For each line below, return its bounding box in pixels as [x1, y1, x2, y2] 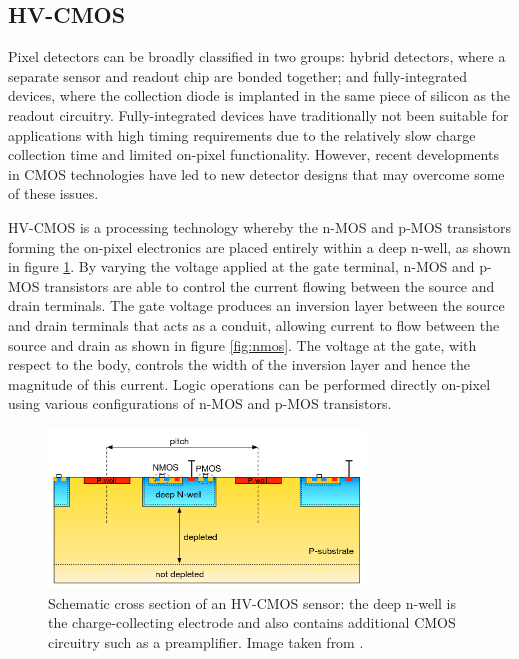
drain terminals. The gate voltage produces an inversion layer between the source [8, 295, 505, 316]
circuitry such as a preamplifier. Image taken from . [48, 631, 364, 652]
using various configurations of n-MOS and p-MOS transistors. [8, 393, 392, 414]
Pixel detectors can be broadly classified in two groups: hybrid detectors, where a [8, 46, 506, 67]
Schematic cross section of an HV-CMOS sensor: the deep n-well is [48, 592, 457, 613]
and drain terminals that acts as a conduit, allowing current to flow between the [8, 314, 500, 335]
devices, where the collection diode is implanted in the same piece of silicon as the [8, 85, 511, 106]
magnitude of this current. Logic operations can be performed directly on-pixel [8, 373, 491, 394]
